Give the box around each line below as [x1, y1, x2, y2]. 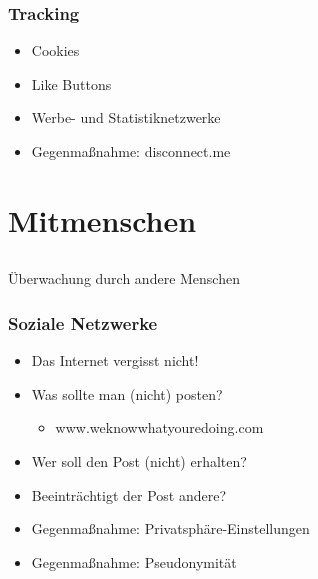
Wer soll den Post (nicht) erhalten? [31, 450, 247, 471]
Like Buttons [31, 73, 112, 94]
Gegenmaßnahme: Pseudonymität [31, 551, 237, 572]
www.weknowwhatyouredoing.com [55, 417, 264, 438]
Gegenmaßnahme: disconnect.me [31, 141, 231, 161]
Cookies [31, 40, 80, 61]
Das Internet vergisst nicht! [31, 350, 199, 371]
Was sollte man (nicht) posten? [31, 383, 223, 404]
